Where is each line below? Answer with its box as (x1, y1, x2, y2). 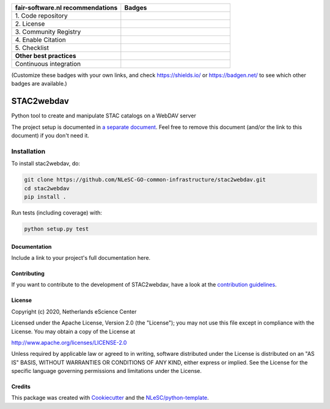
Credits (11, 383, 31, 391)
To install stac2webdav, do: (11, 160, 81, 168)
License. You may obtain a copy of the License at (11, 328, 136, 335)
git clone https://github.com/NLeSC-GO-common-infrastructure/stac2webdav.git (24, 176, 266, 183)
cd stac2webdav (24, 185, 70, 192)
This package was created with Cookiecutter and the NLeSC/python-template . (11, 394, 209, 402)
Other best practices (15, 52, 76, 60)
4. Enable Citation (15, 35, 67, 44)
